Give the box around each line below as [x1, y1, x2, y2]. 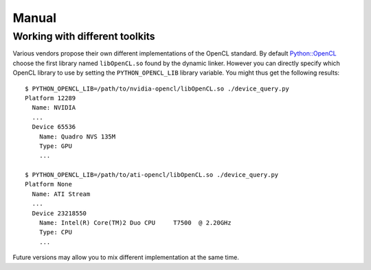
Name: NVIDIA [32, 103, 76, 112]
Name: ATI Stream [32, 190, 91, 198]
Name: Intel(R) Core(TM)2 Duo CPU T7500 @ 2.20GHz [38, 219, 232, 227]
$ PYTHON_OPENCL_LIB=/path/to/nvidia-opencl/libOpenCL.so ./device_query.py [25, 84, 290, 93]
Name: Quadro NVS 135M [38, 132, 116, 140]
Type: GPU [38, 142, 72, 150]
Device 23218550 [32, 209, 87, 217]
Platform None [25, 180, 72, 188]
